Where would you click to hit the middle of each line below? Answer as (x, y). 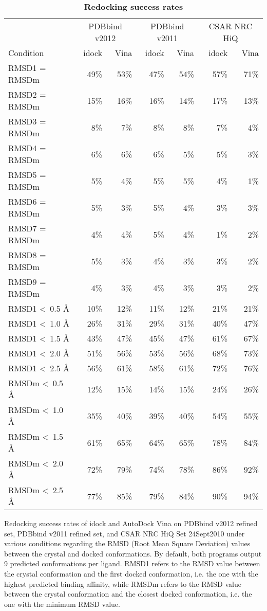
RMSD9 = (27, 282)
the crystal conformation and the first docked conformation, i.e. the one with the (131, 573)
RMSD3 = (27, 121)
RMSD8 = (27, 255)
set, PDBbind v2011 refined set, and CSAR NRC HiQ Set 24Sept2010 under (125, 533)
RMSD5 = (27, 175)
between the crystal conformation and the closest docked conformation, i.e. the (128, 594)
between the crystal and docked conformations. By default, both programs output (133, 553)
